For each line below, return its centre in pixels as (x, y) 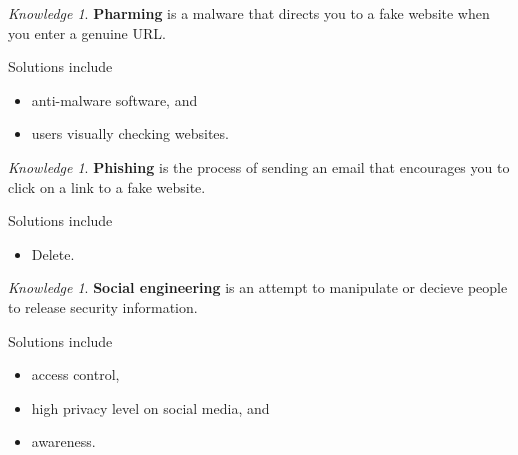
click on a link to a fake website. (107, 186)
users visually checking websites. (130, 133)
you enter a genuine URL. (87, 32)
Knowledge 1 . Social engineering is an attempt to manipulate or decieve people (258, 287)
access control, (75, 374)
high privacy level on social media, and (150, 407)
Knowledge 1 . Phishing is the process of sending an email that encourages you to (259, 166)
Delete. (53, 253)
